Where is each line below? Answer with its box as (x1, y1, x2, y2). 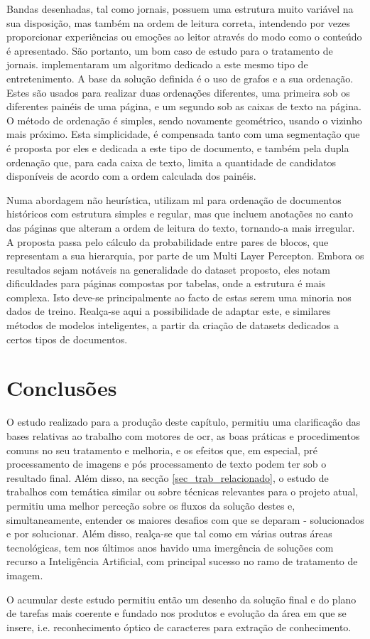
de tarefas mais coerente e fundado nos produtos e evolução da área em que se (6, 606, 347, 621)
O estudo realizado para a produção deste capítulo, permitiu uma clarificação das (6, 414, 361, 429)
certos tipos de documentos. (6, 331, 128, 346)
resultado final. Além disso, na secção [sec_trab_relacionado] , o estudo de (6, 470, 329, 485)
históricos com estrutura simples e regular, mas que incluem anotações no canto (6, 206, 353, 221)
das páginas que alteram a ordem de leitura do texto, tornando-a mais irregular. (6, 220, 355, 235)
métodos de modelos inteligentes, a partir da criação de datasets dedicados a (6, 318, 339, 333)
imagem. (6, 567, 43, 582)
